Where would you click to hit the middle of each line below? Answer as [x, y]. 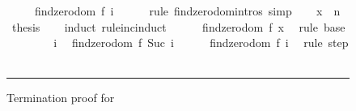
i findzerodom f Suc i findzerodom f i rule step [201, 43]
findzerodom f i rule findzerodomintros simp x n [187, 11]
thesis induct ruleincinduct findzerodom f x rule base [178, 26]
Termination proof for [61, 98]
